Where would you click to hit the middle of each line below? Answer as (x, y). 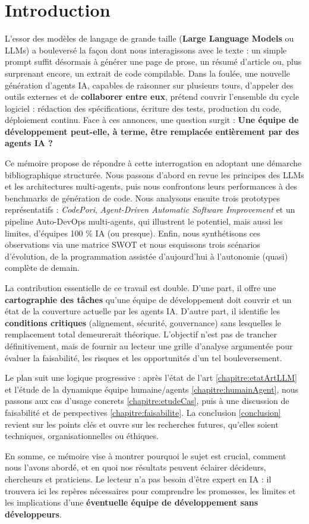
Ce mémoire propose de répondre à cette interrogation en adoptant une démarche (153, 163)
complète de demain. (42, 268)
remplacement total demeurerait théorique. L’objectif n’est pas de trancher (141, 334)
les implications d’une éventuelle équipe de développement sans (132, 502)
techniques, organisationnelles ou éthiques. (82, 436)
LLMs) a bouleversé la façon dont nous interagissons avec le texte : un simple (146, 50)
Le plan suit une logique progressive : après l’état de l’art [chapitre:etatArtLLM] (151, 378)
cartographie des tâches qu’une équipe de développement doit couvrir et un (148, 299)
